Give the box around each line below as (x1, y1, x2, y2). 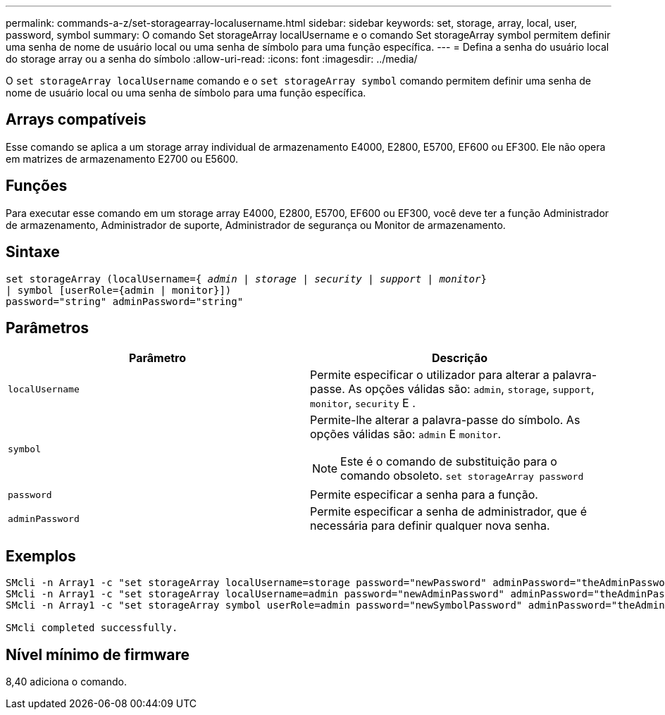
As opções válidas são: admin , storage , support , (348, 382, 595, 397)
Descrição (431, 351, 488, 366)
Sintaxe (6, 243, 60, 261)
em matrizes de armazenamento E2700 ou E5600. (6, 152, 238, 165)
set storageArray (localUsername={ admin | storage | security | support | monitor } (6, 273, 487, 285)
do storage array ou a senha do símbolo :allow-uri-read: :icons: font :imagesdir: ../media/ (6, 53, 418, 65)
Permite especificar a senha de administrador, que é (310, 504, 587, 519)
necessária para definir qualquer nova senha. (310, 518, 550, 533)
